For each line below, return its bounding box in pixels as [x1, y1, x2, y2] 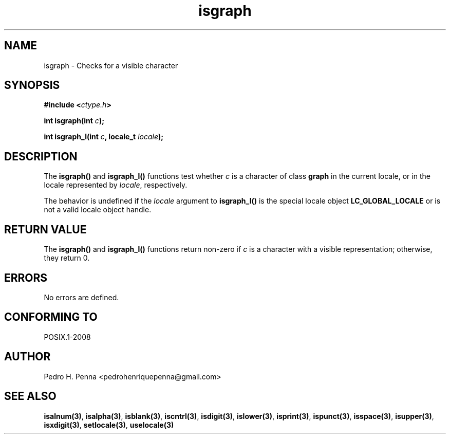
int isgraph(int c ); [44, 116, 104, 125]
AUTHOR [4, 350, 51, 363]
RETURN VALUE [4, 223, 87, 236]
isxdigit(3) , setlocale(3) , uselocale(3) [44, 420, 174, 429]
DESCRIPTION [4, 150, 78, 163]
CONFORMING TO [4, 311, 98, 324]
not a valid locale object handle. [44, 205, 152, 214]
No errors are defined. [44, 293, 119, 302]
